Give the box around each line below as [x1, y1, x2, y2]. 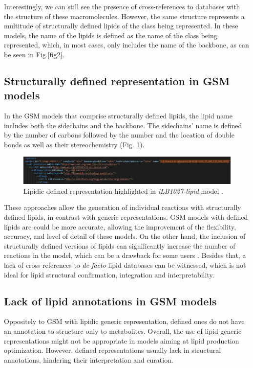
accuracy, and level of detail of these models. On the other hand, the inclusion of [4, 231, 246, 241]
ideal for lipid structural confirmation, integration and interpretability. [4, 269, 214, 279]
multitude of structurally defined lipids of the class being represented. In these [4, 21, 238, 31]
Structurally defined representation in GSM [4, 73, 230, 88]
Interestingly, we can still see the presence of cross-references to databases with [4, 1, 240, 11]
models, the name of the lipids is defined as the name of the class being [4, 30, 217, 40]
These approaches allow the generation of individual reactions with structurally [4, 202, 241, 212]
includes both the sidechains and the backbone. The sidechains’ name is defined [4, 120, 242, 130]
